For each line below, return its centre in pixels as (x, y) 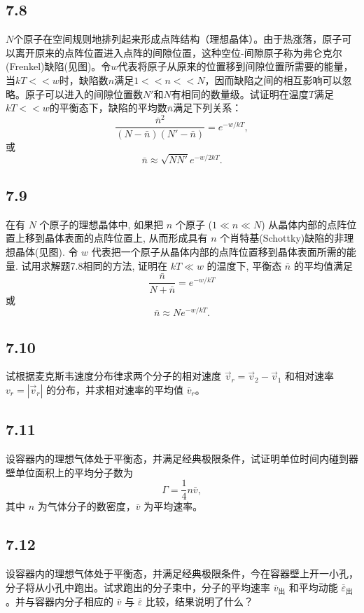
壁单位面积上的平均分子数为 (69, 472)
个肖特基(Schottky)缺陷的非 (282, 238)
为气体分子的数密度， (86, 506)
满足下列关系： (208, 108)
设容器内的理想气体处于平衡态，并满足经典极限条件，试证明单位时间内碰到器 (182, 459)
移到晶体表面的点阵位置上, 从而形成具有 (116, 238)
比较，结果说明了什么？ (199, 601)
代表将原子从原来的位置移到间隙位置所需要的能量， (236, 66)
